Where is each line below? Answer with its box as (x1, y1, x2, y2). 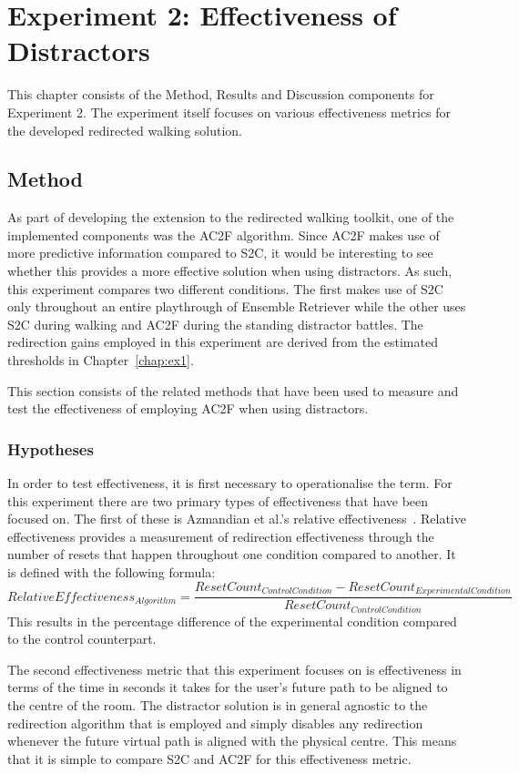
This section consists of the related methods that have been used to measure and (7, 381, 459, 400)
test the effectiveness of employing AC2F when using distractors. (7, 399, 369, 418)
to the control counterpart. (7, 629, 157, 648)
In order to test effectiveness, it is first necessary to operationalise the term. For (7, 474, 453, 493)
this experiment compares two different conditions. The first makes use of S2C (7, 279, 443, 298)
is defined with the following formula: (7, 563, 216, 582)
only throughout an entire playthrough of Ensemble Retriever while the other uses (7, 297, 466, 316)
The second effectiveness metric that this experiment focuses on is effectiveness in (7, 659, 462, 678)
